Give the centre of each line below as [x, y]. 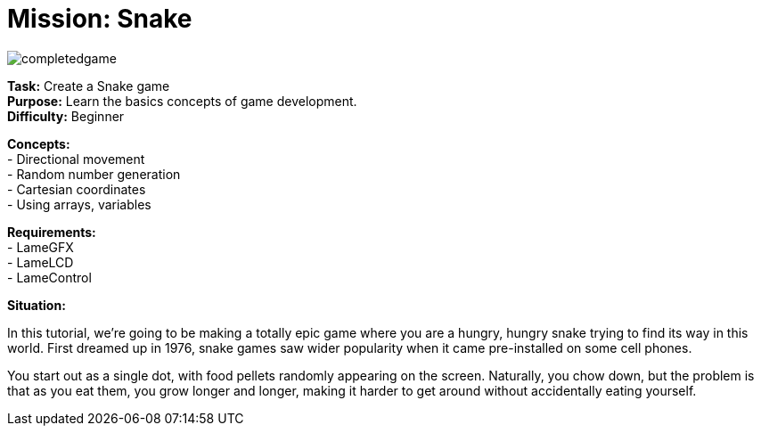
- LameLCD [41, 262]
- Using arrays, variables [79, 204]
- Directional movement [76, 159]
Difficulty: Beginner [66, 116]
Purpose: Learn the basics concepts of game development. [182, 101]
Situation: [37, 305]
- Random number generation [94, 174]
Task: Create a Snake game [89, 86]
